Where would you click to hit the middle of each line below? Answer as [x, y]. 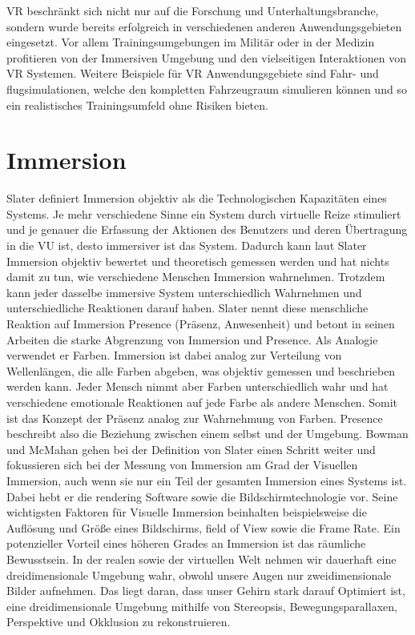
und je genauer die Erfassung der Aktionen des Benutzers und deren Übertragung [207, 229]
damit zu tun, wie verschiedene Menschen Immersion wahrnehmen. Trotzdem [196, 277]
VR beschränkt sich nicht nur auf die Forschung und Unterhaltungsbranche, [193, 10]
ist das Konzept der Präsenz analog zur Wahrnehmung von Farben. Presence [195, 418]
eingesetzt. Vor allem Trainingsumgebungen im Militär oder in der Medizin [191, 42]
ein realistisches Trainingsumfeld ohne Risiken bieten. [137, 104]
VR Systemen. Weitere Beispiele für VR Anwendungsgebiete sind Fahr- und [193, 73]
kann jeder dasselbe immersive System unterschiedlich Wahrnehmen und [184, 292]
